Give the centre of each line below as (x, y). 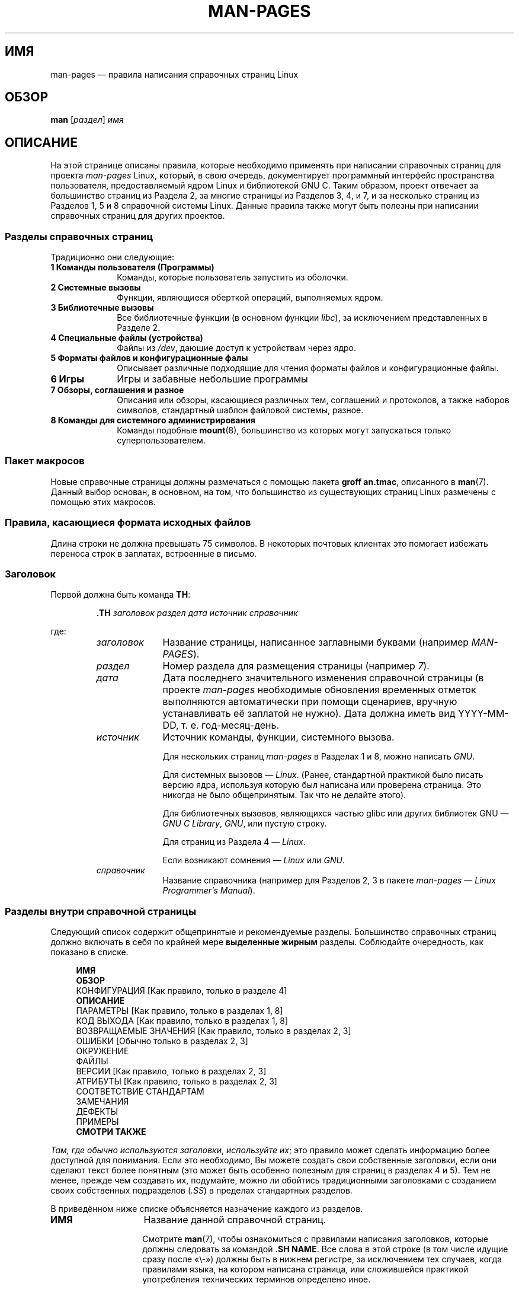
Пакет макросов (45, 461)
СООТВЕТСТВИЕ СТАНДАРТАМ (140, 1092)
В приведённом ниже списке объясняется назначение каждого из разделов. (207, 1209)
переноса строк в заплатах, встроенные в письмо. (154, 553)
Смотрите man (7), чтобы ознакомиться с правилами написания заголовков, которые (315, 1239)
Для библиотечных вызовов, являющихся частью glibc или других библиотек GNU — (336, 813)
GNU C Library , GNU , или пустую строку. (245, 824)
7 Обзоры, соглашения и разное (117, 390)
